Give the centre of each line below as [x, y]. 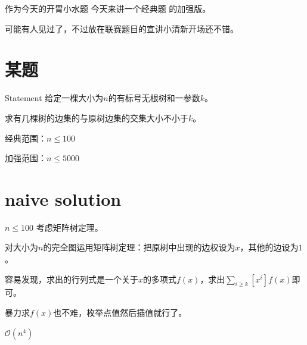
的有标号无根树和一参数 [154, 98]
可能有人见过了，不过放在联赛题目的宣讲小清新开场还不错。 [122, 28]
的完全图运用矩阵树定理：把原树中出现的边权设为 [139, 247]
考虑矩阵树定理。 [69, 227]
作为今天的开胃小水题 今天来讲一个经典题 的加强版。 [108, 8]
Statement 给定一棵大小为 [54, 98]
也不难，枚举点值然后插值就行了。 [120, 312]
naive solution [63, 198]
